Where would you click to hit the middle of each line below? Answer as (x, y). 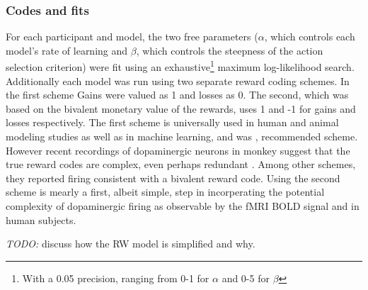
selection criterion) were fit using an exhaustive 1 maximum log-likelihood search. (180, 66)
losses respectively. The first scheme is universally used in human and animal (172, 122)
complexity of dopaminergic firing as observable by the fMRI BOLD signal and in (183, 206)
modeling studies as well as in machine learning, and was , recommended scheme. (182, 136)
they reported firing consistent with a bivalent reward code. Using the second (173, 178)
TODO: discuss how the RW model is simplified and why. (131, 244)
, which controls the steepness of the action (230, 50)
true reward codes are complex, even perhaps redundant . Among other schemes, (181, 164)
